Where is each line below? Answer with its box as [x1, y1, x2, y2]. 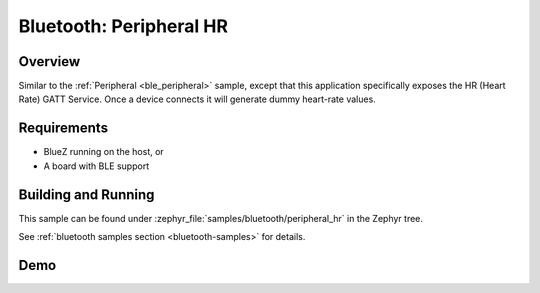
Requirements [18, 120, 109, 137]
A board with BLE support [43, 160, 150, 172]
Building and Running [18, 186, 155, 203]
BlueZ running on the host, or [43, 146, 164, 158]
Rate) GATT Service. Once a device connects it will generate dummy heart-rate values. [18, 93, 377, 105]
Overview [18, 53, 81, 70]
